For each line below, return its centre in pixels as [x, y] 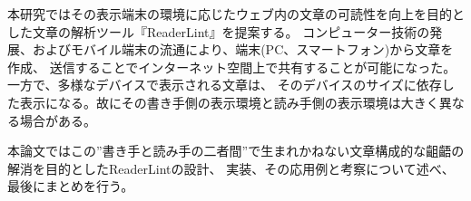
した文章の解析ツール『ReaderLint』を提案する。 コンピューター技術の [219, 31]
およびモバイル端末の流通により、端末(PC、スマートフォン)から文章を [243, 49]
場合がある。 [58, 120]
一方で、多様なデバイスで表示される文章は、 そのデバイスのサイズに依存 [225, 85]
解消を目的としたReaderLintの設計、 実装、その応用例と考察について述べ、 [231, 168]
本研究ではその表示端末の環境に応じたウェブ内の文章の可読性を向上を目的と [236, 14]
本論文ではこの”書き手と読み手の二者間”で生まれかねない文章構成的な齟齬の [236, 151]
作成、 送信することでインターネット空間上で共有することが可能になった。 [232, 67]
